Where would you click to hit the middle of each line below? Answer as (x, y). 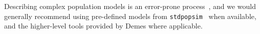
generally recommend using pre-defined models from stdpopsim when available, (130, 16)
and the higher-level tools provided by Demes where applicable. (103, 26)
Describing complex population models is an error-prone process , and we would (130, 6)
